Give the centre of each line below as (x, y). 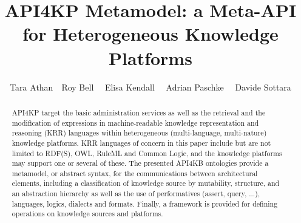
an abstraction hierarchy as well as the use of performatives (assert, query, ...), (136, 194)
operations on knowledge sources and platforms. (87, 214)
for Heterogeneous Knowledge (150, 34)
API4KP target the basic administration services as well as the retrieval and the (139, 112)
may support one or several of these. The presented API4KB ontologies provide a (140, 163)
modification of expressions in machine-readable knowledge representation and (135, 122)
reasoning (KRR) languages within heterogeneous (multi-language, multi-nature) (139, 133)
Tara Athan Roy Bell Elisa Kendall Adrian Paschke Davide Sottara (150, 87)
